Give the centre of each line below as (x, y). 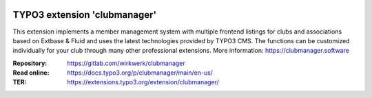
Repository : (30, 63)
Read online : (31, 73)
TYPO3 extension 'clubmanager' (85, 15)
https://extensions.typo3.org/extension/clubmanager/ (143, 82)
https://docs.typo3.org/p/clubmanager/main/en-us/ (140, 73)
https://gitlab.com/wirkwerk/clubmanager (126, 63)
